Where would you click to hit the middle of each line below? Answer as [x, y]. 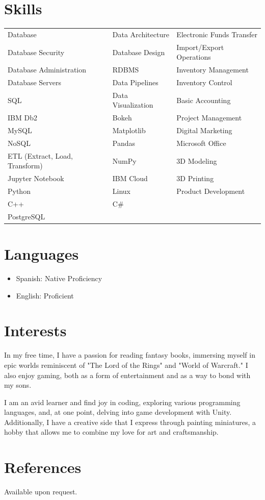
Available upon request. [41, 492]
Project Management [209, 118]
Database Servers [35, 82]
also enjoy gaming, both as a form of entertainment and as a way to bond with [127, 375]
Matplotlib [129, 130]
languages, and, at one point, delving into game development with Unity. [118, 412]
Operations [194, 57]
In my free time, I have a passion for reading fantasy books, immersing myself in [130, 355]
